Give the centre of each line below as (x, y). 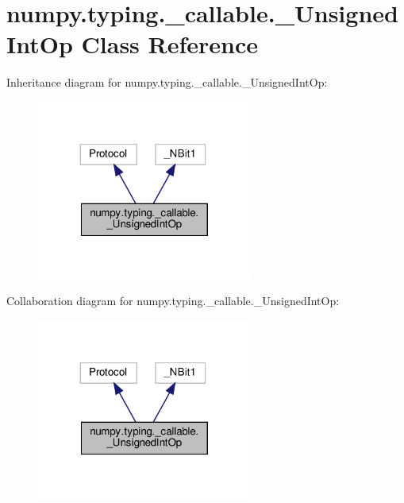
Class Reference (170, 44)
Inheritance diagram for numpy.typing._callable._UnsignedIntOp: (167, 82)
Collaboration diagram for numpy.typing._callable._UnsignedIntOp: (173, 301)
